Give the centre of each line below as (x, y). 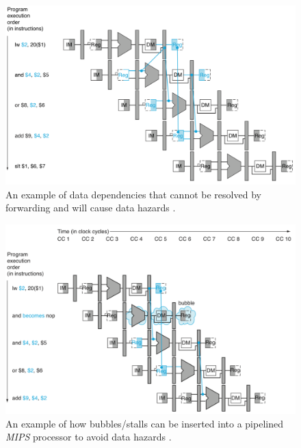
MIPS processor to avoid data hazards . (89, 437)
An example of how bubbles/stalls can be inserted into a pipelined (144, 423)
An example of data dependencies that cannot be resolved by (133, 194)
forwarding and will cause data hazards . (91, 208)
